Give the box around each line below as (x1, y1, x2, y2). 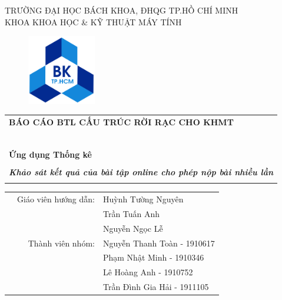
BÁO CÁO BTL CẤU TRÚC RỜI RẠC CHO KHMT (9, 115, 234, 128)
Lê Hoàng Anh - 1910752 (102, 266, 193, 278)
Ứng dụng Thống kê (9, 148, 92, 160)
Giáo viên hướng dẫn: (17, 193, 95, 205)
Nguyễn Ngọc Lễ (102, 222, 163, 234)
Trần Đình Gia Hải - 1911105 (102, 281, 209, 293)
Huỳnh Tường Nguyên (102, 193, 184, 205)
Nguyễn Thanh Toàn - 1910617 (102, 236, 215, 249)
